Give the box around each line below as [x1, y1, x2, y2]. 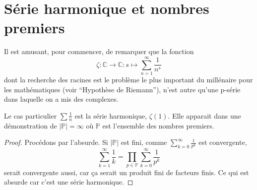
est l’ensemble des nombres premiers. [102, 120, 214, 130]
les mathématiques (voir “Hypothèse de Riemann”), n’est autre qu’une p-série [4, 84, 241, 94]
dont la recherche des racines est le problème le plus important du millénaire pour [4, 74, 253, 85]
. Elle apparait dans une [168, 110, 241, 121]
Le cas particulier [4, 110, 57, 121]
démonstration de [4, 120, 57, 130]
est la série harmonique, [74, 110, 147, 121]
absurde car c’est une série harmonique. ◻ [4, 177, 133, 187]
